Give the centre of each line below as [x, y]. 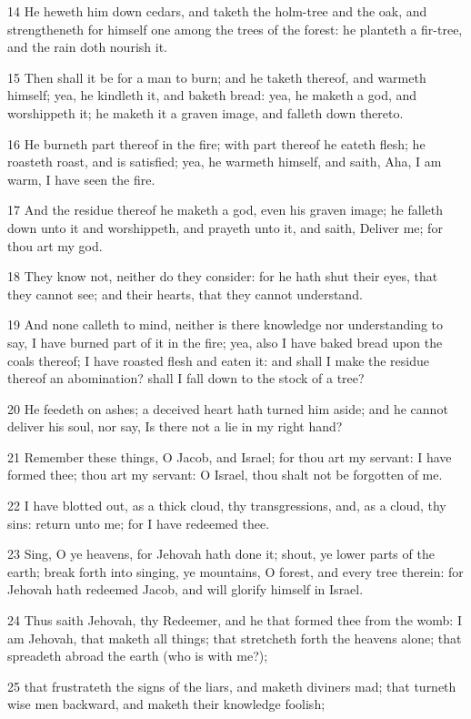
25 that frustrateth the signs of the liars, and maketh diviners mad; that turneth [232, 686]
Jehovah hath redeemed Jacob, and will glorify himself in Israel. [185, 589]
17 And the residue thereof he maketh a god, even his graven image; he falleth [225, 210]
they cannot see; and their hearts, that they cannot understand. [185, 294]
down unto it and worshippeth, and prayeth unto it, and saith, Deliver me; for [225, 227]
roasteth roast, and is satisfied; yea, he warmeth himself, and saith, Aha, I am [225, 162]
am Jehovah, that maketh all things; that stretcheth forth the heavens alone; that [235, 638]
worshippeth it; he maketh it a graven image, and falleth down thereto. [205, 112]
